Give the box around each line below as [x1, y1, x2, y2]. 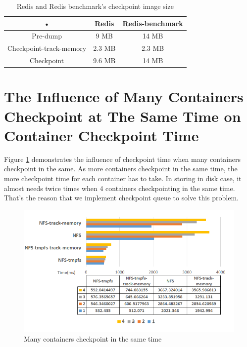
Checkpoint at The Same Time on [4, 106, 241, 126]
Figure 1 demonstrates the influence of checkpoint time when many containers [4, 154, 241, 164]
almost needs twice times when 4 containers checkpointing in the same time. [4, 183, 235, 193]
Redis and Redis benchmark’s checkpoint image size [16, 1, 174, 11]
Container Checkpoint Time [4, 125, 199, 145]
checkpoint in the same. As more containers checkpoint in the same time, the [4, 163, 238, 174]
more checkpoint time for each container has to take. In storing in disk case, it [4, 173, 242, 183]
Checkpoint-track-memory [7, 43, 87, 53]
